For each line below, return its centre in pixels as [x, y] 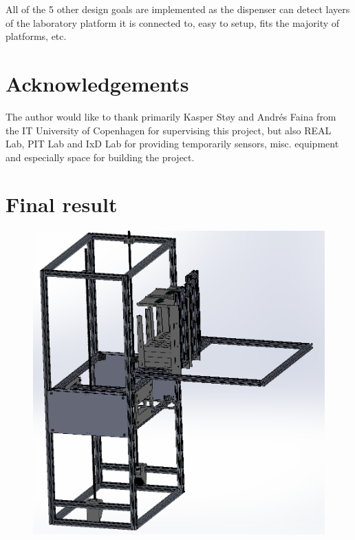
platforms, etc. [36, 36]
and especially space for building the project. [100, 157]
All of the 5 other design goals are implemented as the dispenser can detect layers [178, 9]
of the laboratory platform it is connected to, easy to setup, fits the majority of [173, 22]
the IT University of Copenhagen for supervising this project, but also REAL [169, 130]
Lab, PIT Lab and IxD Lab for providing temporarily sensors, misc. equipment [172, 144]
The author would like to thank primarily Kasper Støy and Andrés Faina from [171, 116]
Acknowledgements [97, 83]
